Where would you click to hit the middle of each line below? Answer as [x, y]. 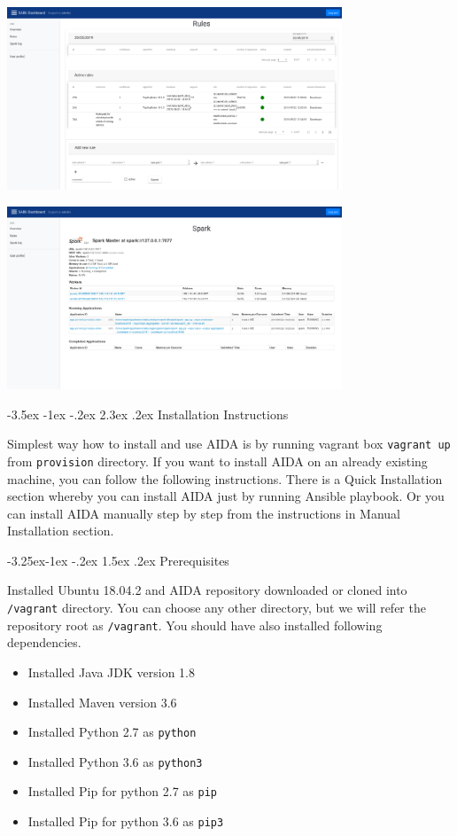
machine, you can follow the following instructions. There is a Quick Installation [225, 478]
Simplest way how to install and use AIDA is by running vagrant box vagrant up [229, 444]
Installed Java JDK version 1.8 [112, 672]
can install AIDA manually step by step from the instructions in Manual [204, 513]
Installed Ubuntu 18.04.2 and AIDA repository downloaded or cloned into [207, 590]
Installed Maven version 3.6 [102, 702]
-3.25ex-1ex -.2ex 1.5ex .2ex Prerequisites [118, 560]
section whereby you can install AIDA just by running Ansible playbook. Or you [226, 496]
